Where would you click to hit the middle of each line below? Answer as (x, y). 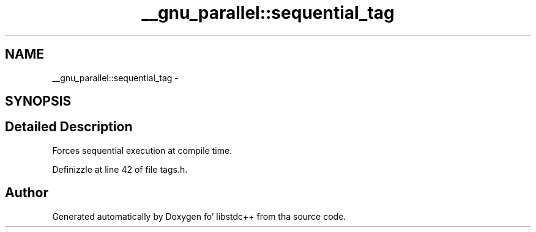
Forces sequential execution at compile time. (142, 150)
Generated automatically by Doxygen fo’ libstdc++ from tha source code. (199, 216)
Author (27, 193)
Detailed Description (69, 127)
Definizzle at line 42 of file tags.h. (120, 169)
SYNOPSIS (38, 101)
